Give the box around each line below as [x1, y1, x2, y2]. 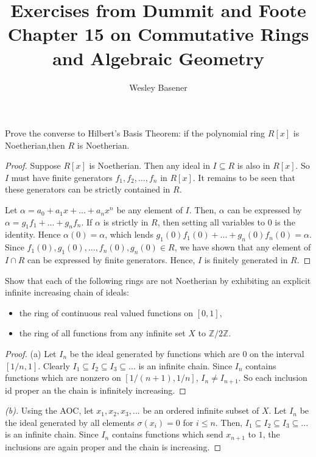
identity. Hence [5, 228, 61, 241]
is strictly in [103, 215, 149, 228]
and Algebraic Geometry [52, 45, 264, 70]
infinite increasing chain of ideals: [5, 286, 129, 299]
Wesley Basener [129, 80, 188, 93]
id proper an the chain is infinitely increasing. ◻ [5, 383, 186, 396]
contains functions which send [111, 428, 223, 441]
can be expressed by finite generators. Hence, [27, 253, 195, 266]
